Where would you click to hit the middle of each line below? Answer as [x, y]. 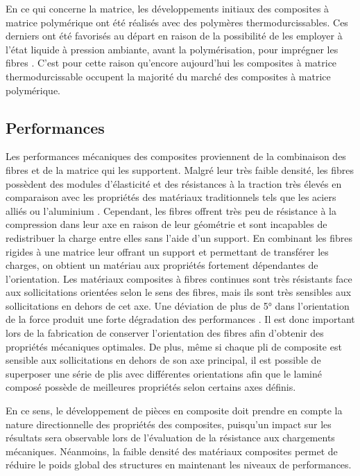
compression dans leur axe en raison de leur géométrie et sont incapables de [166, 224]
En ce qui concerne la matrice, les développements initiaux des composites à [168, 8]
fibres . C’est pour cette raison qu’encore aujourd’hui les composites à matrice [171, 63]
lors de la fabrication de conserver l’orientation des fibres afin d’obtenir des [165, 333]
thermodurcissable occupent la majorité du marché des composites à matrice [168, 76]
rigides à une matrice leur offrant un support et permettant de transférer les [167, 251]
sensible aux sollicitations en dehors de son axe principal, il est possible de [163, 360]
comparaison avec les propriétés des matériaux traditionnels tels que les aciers [171, 197]
